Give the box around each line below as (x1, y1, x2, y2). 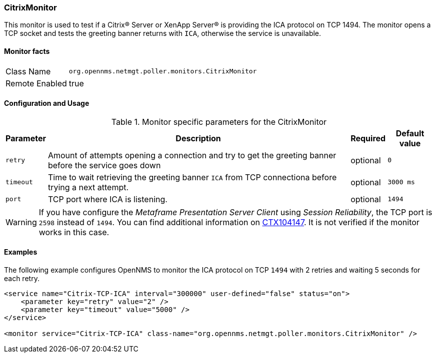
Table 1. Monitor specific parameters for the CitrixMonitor (111, 116, 327, 127)
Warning (5, 217, 37, 227)
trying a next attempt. (47, 182, 129, 192)
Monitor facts (4, 46, 50, 55)
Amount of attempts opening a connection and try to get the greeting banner (47, 150, 336, 160)
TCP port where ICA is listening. (47, 194, 167, 204)
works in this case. (38, 227, 109, 237)
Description (175, 133, 221, 143)
